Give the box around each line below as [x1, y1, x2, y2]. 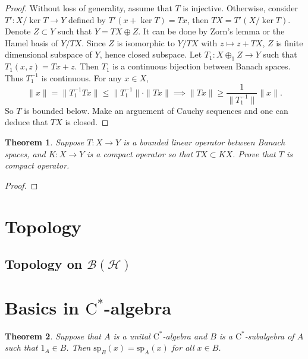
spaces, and [5, 147, 46, 160]
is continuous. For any [41, 71, 122, 84]
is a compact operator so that [87, 147, 193, 160]
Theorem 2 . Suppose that [5, 329, 101, 342]
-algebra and [162, 329, 208, 342]
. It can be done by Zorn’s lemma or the [138, 25, 285, 37]
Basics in [5, 295, 79, 319]
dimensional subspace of [5, 48, 92, 61]
